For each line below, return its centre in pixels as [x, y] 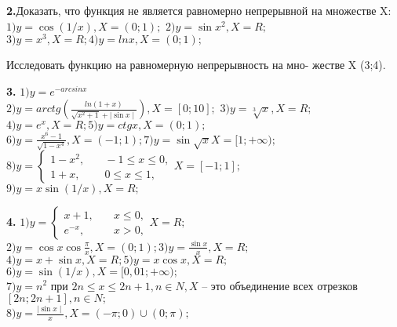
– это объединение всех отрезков [280, 285]
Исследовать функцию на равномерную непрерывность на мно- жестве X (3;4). [196, 65]
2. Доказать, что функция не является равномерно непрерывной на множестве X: [199, 10]
